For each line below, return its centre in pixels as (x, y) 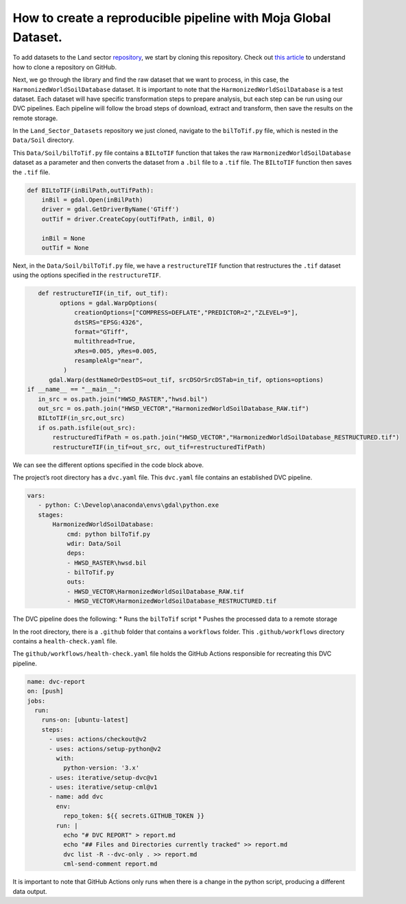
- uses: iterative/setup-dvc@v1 (103, 777)
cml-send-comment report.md (110, 864)
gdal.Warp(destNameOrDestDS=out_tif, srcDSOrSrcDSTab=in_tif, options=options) (186, 380)
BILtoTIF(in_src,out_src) (82, 418)
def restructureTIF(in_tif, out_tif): (103, 294)
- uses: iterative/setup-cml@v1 (103, 787)
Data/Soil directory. (44, 140)
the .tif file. (32, 172)
